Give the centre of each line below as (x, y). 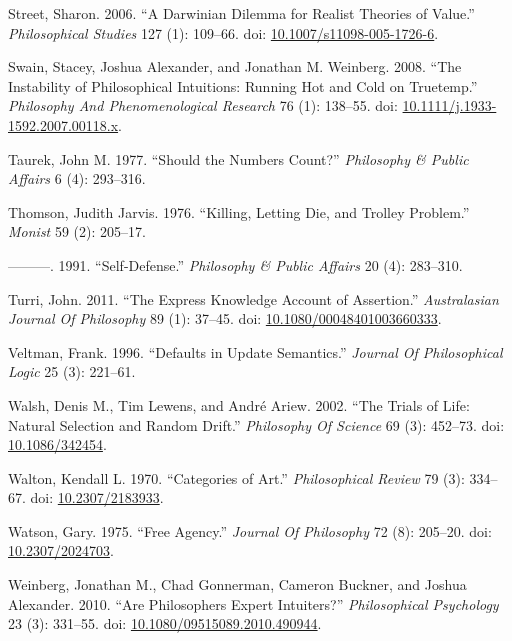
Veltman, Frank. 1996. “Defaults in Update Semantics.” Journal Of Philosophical (255, 351)
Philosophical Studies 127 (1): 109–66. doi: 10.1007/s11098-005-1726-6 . (223, 32)
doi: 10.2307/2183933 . (97, 497)
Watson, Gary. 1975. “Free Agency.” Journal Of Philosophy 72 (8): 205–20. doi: (250, 530)
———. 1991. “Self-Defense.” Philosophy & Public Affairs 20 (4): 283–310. (235, 264)
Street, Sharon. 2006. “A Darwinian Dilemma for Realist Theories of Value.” (241, 13)
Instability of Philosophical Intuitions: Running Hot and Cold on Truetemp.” (243, 85)
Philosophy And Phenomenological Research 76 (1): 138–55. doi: (203, 105)
